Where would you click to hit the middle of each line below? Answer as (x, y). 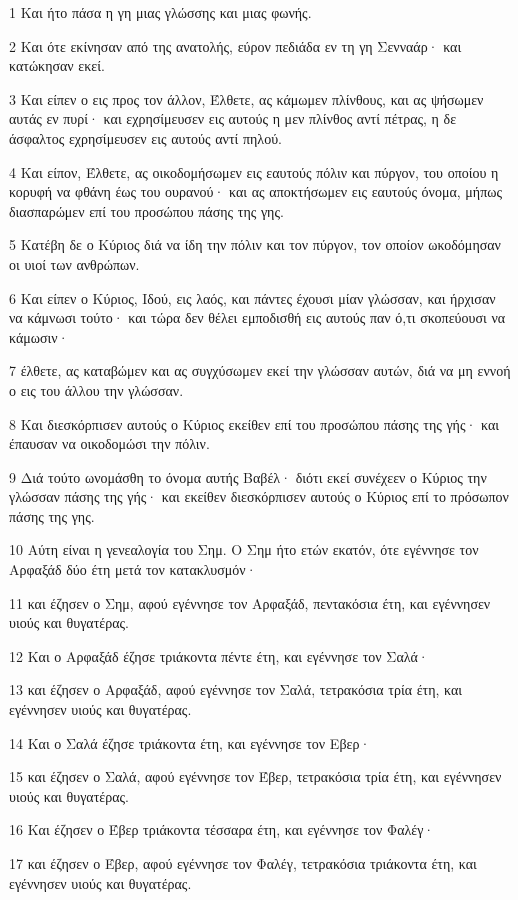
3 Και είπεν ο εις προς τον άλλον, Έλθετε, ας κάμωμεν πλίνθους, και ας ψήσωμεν (246, 98)
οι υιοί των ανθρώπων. (74, 263)
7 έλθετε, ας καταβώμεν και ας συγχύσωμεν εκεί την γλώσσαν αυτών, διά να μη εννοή (260, 370)
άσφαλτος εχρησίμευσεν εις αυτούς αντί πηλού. (145, 137)
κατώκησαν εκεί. (57, 65)
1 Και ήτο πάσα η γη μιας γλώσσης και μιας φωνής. (160, 12)
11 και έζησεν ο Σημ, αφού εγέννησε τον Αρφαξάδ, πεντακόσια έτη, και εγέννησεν (250, 602)
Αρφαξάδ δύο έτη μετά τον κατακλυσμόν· (133, 569)
